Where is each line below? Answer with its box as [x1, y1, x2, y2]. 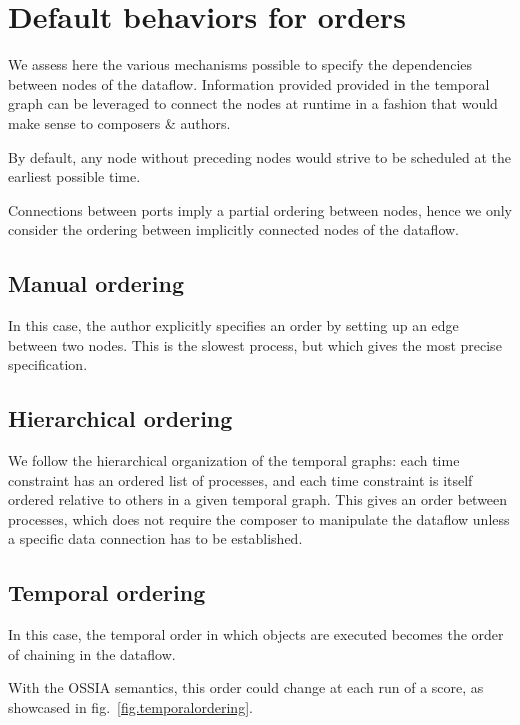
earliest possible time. [8, 166, 141, 187]
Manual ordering [8, 268, 184, 299]
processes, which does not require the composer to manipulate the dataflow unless [8, 508, 510, 529]
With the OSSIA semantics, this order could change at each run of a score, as [8, 677, 484, 698]
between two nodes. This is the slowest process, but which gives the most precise [8, 334, 502, 355]
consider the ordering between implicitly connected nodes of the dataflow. [8, 219, 459, 240]
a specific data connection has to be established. [8, 528, 303, 549]
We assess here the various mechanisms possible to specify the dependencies [8, 54, 473, 75]
